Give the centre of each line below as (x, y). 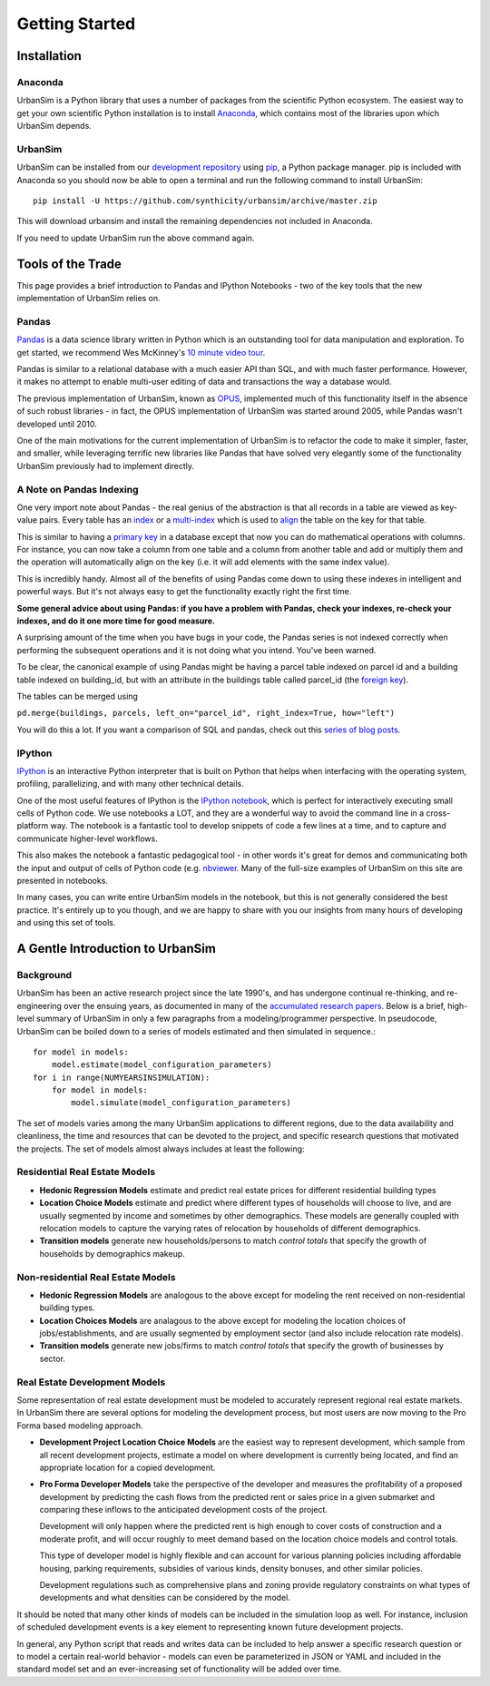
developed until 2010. (57, 424)
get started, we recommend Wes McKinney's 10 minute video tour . (141, 352)
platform (33, 826)
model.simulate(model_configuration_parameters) (181, 1103)
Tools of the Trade (69, 264)
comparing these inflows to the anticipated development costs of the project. (184, 1510)
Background (44, 975)
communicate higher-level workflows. (87, 838)
